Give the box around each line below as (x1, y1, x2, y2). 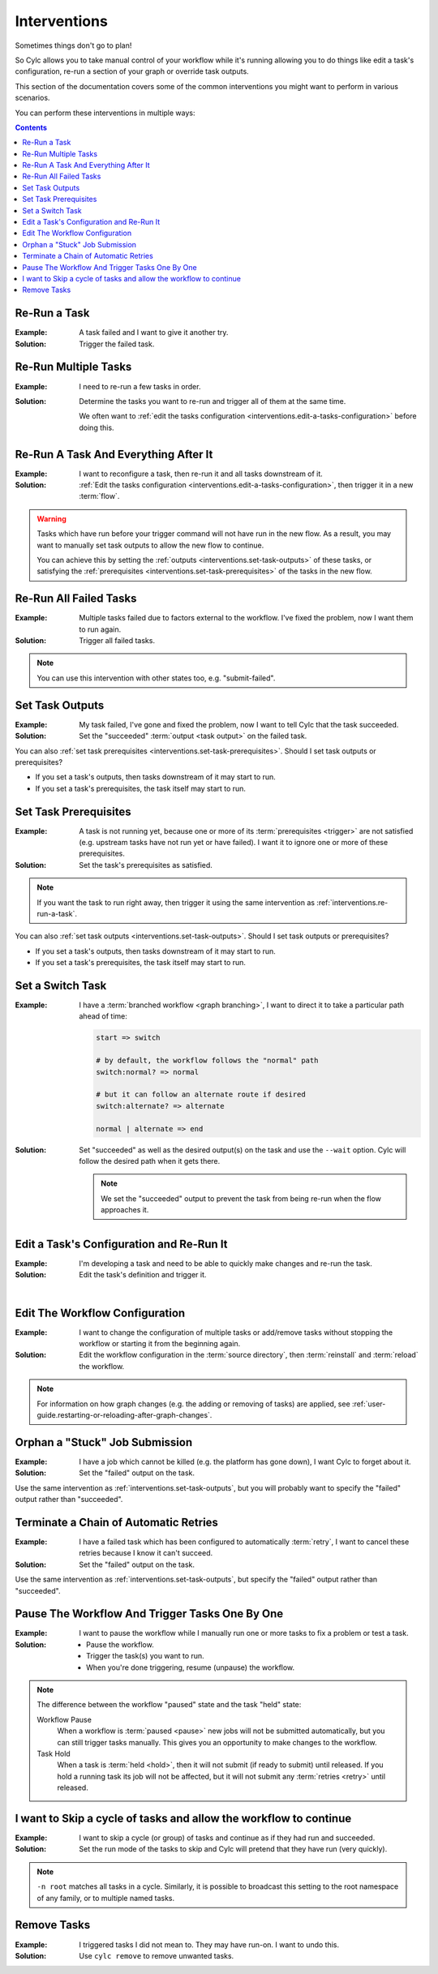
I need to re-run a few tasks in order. (79, 381, 201, 391)
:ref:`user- (351, 1399, 386, 1409)
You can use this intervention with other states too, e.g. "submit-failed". (36, 673, 276, 683)
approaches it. (101, 1205, 149, 1215)
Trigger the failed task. (79, 339, 155, 349)
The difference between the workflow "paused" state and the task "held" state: (36, 1700, 302, 1710)
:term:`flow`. (79, 491, 120, 501)
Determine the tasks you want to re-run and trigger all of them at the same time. (79, 396, 346, 406)
